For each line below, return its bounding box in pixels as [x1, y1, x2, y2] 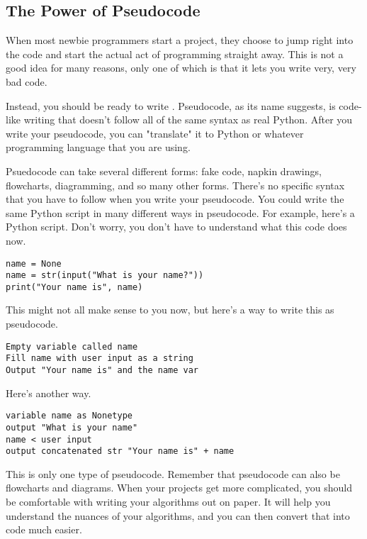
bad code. [6, 74, 47, 89]
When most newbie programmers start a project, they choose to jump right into [6, 33, 354, 48]
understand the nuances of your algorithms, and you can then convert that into [6, 508, 350, 523]
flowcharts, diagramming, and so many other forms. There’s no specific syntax [6, 177, 345, 192]
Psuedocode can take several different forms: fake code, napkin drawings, [6, 163, 322, 178]
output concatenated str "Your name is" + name [6, 446, 235, 457]
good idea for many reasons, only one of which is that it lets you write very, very [6, 60, 356, 75]
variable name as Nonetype [6, 411, 132, 421]
